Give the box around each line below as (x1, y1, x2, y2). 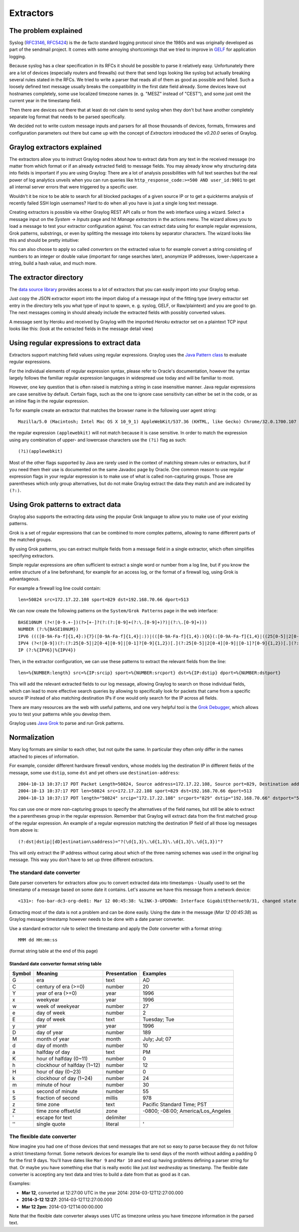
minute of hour (36, 1081, 71, 1088)
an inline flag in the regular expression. (9, 398, 89, 404)
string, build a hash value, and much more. (9, 260, 97, 266)
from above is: (9, 827, 39, 833)
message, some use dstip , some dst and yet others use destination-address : (9, 769, 180, 775)
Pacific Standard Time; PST (143, 1101, 207, 1108)
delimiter (106, 1114, 127, 1121)
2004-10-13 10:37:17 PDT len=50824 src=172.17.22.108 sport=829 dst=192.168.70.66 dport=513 (18, 788, 252, 794)
